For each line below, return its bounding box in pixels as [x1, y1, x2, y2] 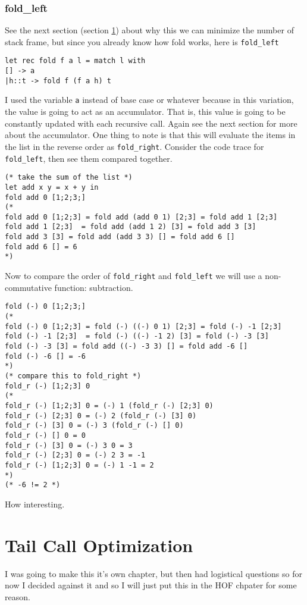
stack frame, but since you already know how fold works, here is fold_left [5, 35, 279, 48]
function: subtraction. [54, 281, 133, 293]
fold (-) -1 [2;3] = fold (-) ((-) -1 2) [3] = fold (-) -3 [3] [5, 332, 269, 341]
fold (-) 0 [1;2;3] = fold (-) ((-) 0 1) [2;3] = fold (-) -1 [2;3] [5, 322, 282, 331]
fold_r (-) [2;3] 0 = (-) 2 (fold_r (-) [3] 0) [5, 411, 197, 420]
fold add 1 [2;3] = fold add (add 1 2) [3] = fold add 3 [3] [5, 222, 256, 231]
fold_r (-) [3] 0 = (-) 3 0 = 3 [5, 441, 133, 450]
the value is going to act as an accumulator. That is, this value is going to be [5, 105, 286, 118]
